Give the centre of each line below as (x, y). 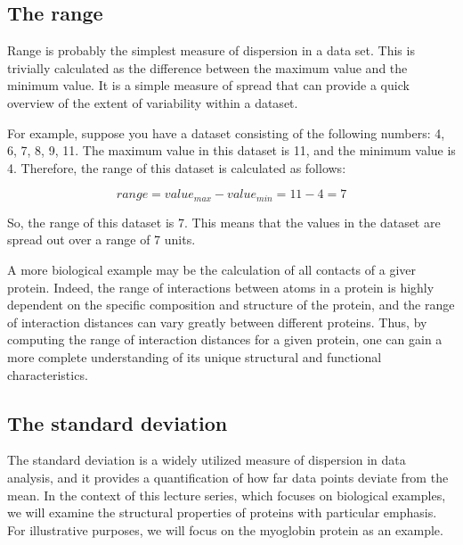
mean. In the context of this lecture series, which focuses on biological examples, (227, 495)
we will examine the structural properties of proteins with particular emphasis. (222, 512)
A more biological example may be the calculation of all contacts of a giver (212, 269)
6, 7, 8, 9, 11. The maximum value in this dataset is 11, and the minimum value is (231, 150)
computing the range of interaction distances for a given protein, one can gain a (225, 339)
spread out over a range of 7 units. (102, 239)
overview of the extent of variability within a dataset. (153, 102)
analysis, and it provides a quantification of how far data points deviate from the (228, 477)
